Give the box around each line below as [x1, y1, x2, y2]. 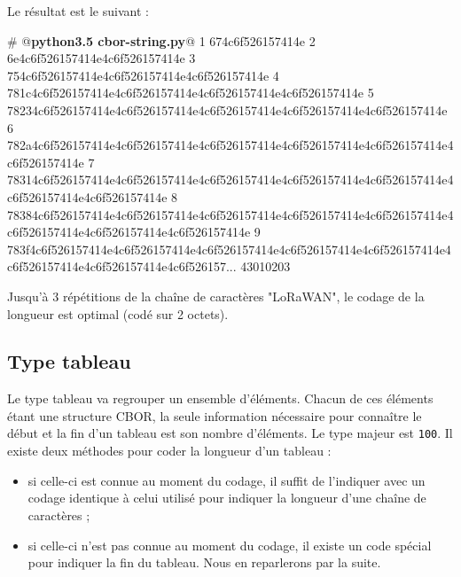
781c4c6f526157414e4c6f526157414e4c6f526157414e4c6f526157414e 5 [7, 83, 374, 102]
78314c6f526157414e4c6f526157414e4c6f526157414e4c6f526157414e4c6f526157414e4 [7, 170, 454, 189]
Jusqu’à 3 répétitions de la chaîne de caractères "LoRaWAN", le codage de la [7, 286, 425, 305]
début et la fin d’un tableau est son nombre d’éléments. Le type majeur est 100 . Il [7, 424, 453, 442]
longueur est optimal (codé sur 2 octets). [7, 304, 229, 323]
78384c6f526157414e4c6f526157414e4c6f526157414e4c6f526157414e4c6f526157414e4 [7, 205, 454, 223]
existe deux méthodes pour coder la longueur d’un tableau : [7, 441, 332, 460]
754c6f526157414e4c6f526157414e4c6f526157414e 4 [7, 66, 279, 84]
